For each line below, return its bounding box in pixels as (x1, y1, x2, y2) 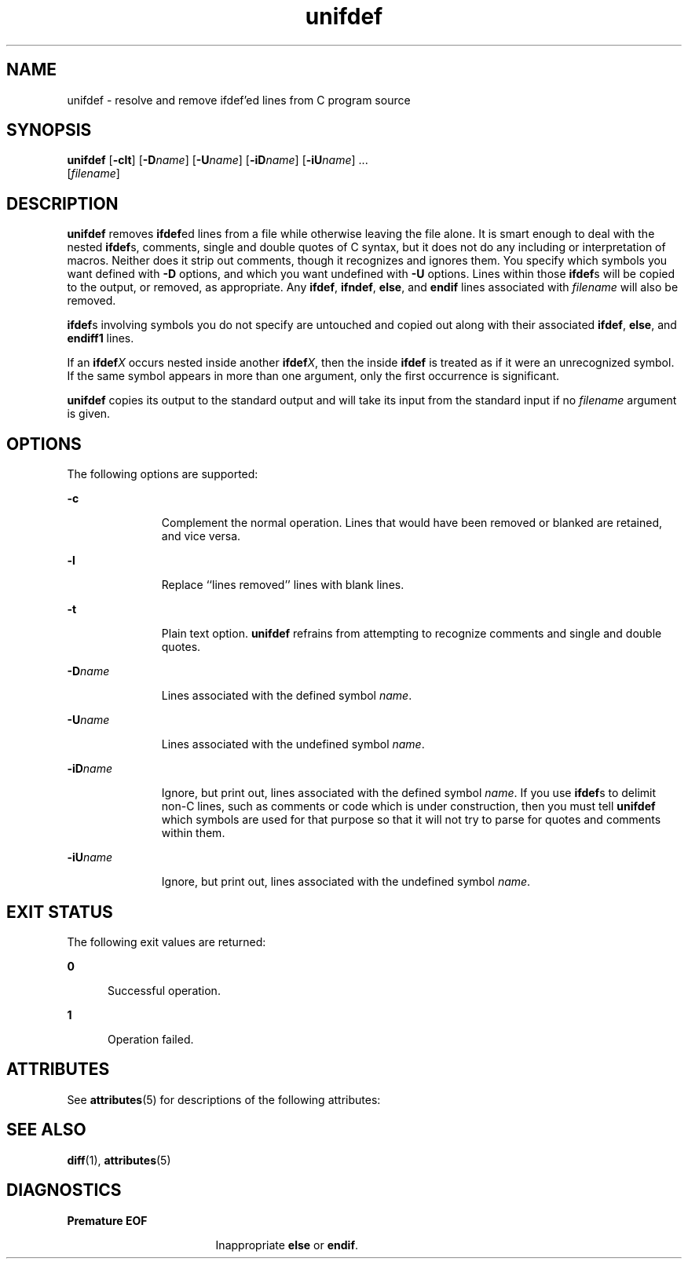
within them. (161, 826, 225, 840)
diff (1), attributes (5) (67, 1153, 171, 1167)
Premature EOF (67, 1213, 148, 1227)
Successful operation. (108, 983, 221, 997)
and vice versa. (161, 529, 241, 543)
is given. (67, 407, 111, 421)
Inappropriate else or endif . (215, 1238, 359, 1252)
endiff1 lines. (67, 331, 134, 345)
